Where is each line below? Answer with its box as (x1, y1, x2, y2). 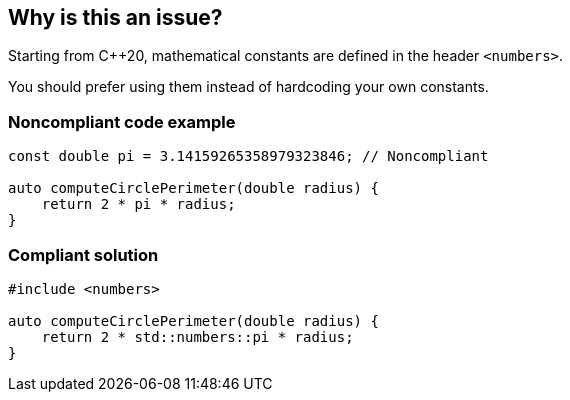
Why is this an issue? (8, 5, 223, 30)
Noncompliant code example (8, 111, 236, 132)
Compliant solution (8, 244, 159, 265)
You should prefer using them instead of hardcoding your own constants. (8, 78, 489, 96)
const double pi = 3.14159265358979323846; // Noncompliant (8, 148, 489, 165)
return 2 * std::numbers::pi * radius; (41, 328, 354, 345)
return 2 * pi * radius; (41, 196, 236, 213)
